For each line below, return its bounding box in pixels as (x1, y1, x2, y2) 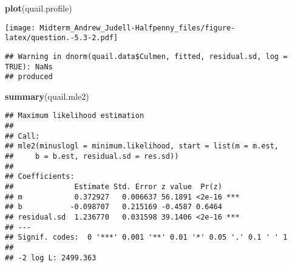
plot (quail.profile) (5, 2, 72, 14)
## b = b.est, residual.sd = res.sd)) (5, 152, 179, 161)
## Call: (5, 131, 40, 140)
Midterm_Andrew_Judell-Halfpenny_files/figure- (39, 23, 236, 32)
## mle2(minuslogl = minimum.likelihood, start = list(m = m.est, (5, 142, 279, 151)
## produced (5, 72, 53, 81)
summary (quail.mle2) (5, 89, 89, 102)
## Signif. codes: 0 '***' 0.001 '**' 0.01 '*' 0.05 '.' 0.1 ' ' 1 (5, 233, 288, 242)
